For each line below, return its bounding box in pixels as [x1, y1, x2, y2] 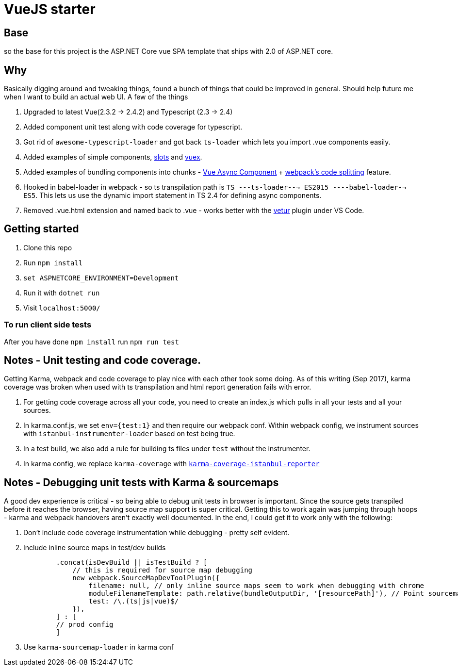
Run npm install [23, 258, 83, 267]
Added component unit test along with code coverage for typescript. [23, 123, 243, 131]
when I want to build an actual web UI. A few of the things [4, 93, 188, 101]
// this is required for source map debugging [72, 566, 253, 574]
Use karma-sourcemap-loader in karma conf [23, 643, 174, 652]
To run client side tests [4, 320, 92, 330]
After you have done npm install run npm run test [4, 337, 179, 346]
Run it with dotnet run [23, 288, 100, 297]
